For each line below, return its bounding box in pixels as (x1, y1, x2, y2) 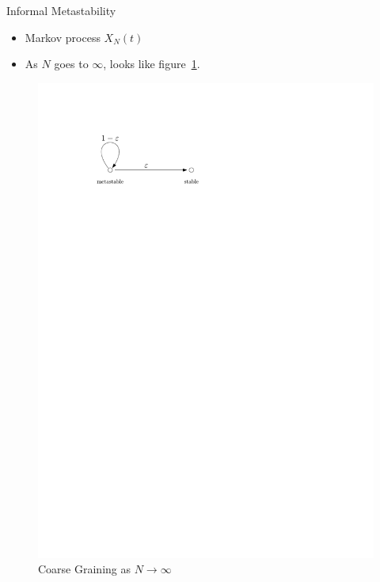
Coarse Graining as (38, 561, 131, 577)
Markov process (25, 29, 101, 45)
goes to (54, 55, 89, 72)
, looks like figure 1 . (103, 55, 200, 72)
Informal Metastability (6, 2, 116, 18)
